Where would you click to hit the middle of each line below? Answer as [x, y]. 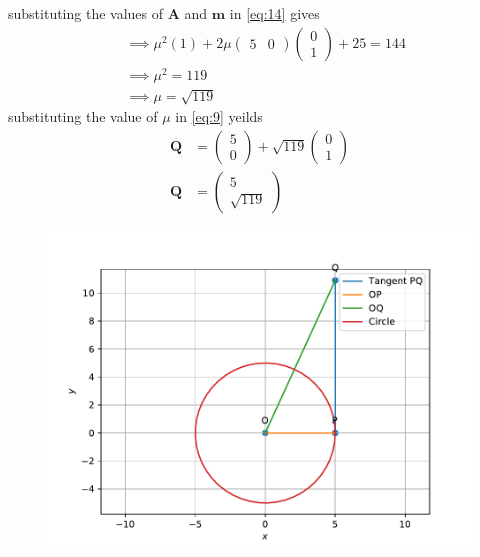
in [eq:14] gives [274, 13]
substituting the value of [83, 116]
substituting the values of [86, 13]
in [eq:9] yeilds [219, 116]
